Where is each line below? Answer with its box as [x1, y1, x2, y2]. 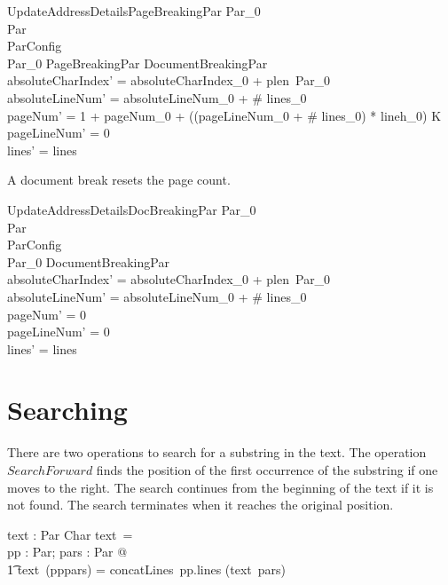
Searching [7, 391, 128, 428]
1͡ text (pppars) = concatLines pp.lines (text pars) [7, 559, 287, 578]
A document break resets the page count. [7, 170, 231, 189]
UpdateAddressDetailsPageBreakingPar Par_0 [7, 2, 261, 20]
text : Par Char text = [7, 525, 133, 543]
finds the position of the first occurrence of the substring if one [96, 461, 438, 478]
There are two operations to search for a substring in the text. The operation [7, 443, 427, 462]
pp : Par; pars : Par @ [7, 542, 128, 561]
